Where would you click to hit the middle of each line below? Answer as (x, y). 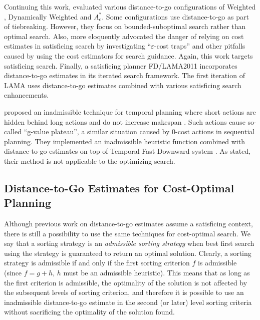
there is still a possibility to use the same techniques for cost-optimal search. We (127, 233)
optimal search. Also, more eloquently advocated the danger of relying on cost (124, 36)
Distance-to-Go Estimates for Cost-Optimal (119, 188)
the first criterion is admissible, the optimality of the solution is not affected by (126, 282)
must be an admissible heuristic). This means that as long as (157, 273)
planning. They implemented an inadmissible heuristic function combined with (124, 141)
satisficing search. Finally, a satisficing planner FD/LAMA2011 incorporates (121, 65)
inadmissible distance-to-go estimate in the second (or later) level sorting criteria (128, 302)
